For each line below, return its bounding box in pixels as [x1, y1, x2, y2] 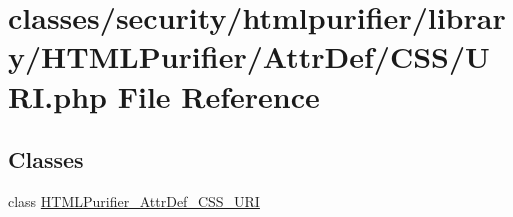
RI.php [8, 75, 107, 116]
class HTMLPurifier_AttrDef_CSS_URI [8, 190, 260, 211]
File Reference [117, 75, 320, 116]
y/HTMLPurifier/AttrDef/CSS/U [8, 36, 490, 77]
